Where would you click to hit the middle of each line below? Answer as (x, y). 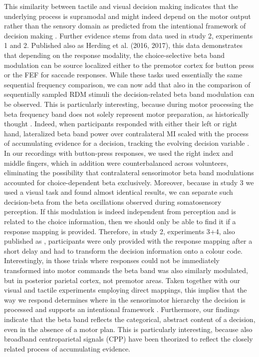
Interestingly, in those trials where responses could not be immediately (112, 260)
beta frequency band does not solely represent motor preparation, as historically (127, 114)
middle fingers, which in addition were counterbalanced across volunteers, (116, 163)
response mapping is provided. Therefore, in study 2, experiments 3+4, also (120, 231)
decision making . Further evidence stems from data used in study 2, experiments (129, 35)
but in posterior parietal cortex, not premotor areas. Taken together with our (122, 280)
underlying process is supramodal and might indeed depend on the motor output (128, 16)
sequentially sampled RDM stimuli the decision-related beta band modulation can (129, 94)
